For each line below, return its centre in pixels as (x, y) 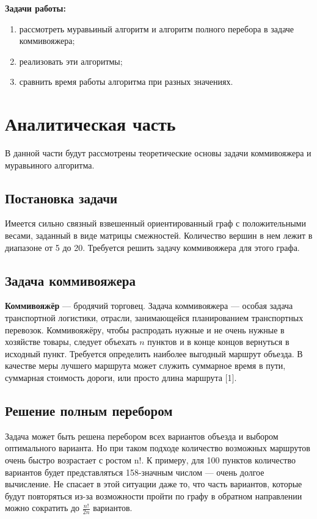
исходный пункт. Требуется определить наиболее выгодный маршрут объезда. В (154, 353)
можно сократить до (42, 508)
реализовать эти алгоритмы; (71, 61)
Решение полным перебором (89, 411)
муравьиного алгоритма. (50, 165)
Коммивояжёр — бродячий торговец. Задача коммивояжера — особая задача (149, 306)
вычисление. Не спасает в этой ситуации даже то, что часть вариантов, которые (154, 484)
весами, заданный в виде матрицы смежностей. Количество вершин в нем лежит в (159, 235)
